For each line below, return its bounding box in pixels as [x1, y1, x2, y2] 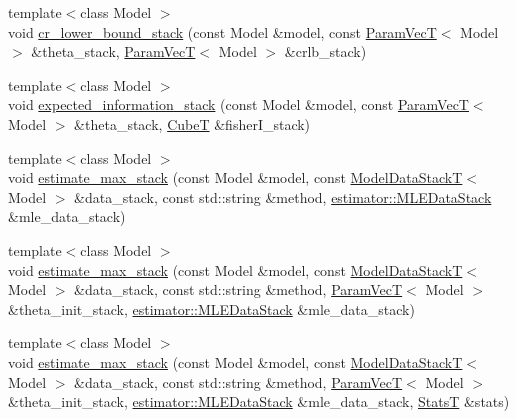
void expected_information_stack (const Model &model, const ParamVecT [8, 94, 469, 115]
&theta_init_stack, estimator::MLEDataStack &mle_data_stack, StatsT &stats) [8, 391, 510, 412]
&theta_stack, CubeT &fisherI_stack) [74, 113, 311, 134]
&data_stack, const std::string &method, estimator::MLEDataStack [74, 186, 492, 207]
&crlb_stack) [284, 41, 367, 62]
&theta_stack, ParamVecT [31, 41, 196, 62]
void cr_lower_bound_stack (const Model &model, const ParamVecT [8, 21, 437, 42]
